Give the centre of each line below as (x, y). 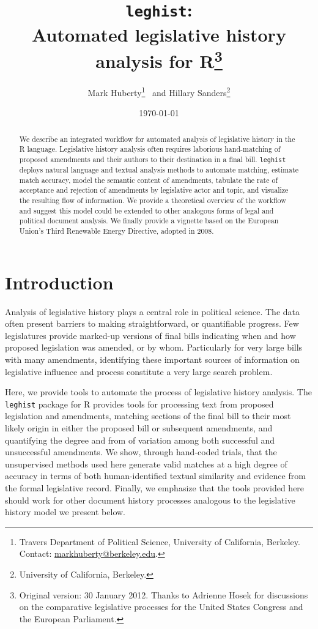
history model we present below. (65, 512)
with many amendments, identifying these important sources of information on (152, 359)
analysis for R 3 (159, 59)
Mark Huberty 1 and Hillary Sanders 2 (159, 91)
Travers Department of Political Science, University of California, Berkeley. (160, 541)
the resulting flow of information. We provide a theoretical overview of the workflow (153, 200)
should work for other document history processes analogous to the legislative (150, 500)
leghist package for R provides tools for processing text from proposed (139, 404)
